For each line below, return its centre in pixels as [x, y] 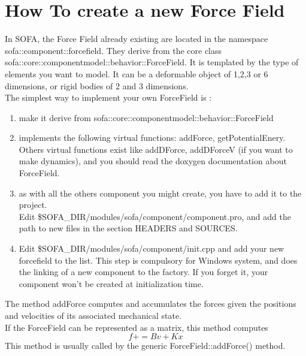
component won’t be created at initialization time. [111, 283]
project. [33, 205]
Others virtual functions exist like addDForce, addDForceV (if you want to [156, 149]
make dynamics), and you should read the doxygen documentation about [153, 161]
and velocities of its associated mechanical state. [93, 315]
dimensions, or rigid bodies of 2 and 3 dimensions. [97, 85]
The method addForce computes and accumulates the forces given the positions [151, 304]
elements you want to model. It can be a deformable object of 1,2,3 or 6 [137, 73]
